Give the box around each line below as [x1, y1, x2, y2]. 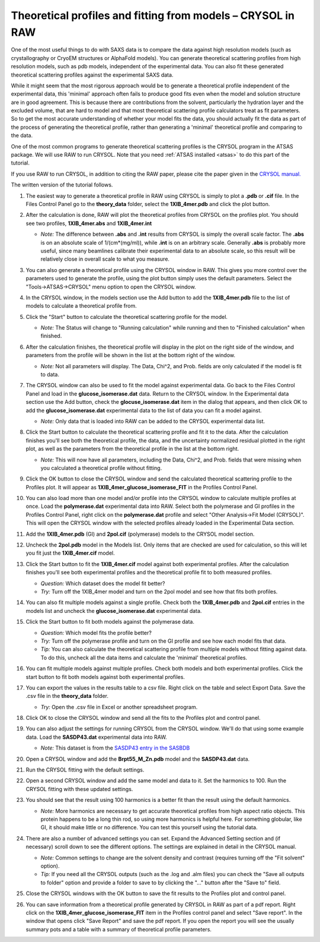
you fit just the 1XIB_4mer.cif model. [25, 549, 115, 557]
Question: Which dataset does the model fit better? [40, 580, 165, 587]
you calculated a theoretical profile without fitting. [40, 464, 162, 472]
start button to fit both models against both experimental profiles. [25, 673, 185, 680]
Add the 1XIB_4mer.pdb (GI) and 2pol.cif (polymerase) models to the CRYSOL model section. [25, 530, 255, 538]
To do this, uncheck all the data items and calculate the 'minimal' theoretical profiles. [40, 654, 248, 661]
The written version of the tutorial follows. [11, 181, 113, 188]
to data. [40, 371, 59, 378]
